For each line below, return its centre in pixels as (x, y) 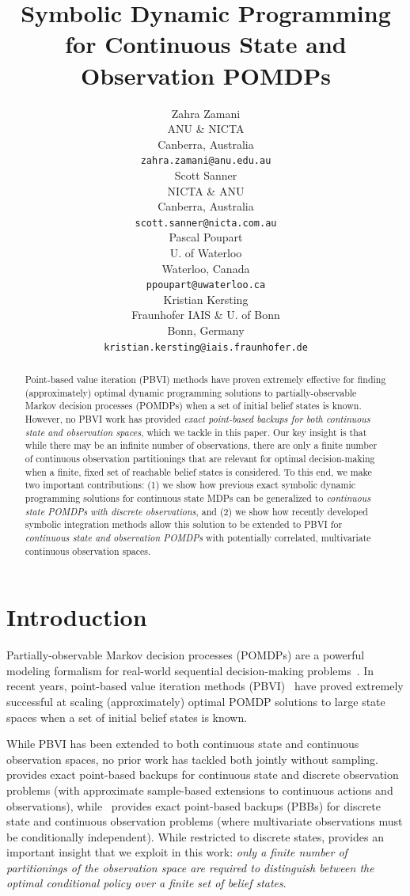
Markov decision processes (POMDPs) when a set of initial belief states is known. (193, 406)
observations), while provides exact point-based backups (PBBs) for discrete (194, 805)
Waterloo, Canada (206, 268)
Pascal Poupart (206, 237)
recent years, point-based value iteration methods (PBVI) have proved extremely (205, 686)
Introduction (77, 617)
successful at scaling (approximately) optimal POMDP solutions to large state (196, 701)
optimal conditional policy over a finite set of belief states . (146, 883)
